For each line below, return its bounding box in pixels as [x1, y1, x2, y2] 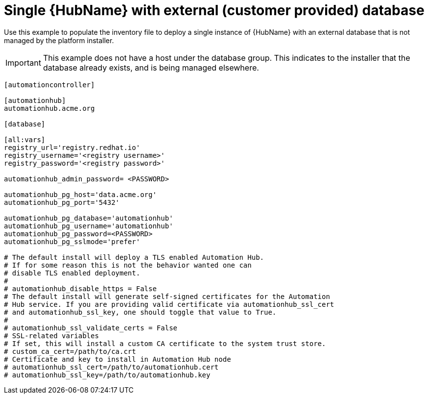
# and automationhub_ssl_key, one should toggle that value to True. [4, 308, 277, 316]
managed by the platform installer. [4, 36, 114, 45]
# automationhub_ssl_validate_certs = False [4, 323, 178, 332]
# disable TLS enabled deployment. [4, 269, 141, 277]
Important [5, 57, 41, 68]
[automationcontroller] [4, 80, 95, 89]
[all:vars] [4, 135, 46, 144]
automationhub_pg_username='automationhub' [4, 222, 173, 230]
